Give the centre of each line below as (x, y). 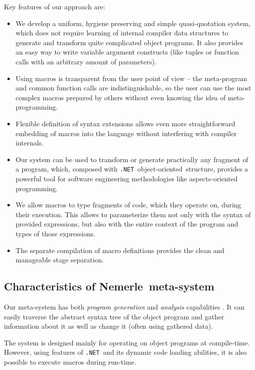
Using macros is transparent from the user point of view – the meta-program (131, 78)
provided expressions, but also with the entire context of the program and (127, 224)
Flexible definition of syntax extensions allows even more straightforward (125, 123)
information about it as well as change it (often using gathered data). (109, 326)
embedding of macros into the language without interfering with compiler (126, 133)
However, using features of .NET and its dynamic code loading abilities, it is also (126, 352)
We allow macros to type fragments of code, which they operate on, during (128, 205)
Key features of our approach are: (55, 6)
